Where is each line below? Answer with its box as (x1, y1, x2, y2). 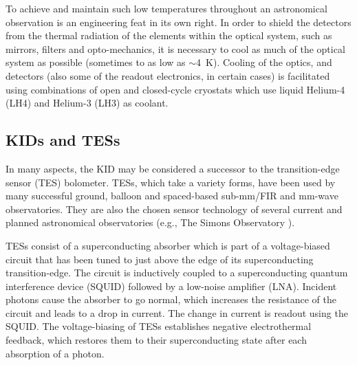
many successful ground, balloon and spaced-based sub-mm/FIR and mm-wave (6, 188, 338, 203)
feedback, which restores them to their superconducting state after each (6, 333, 307, 347)
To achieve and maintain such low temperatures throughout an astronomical (6, 1, 327, 15)
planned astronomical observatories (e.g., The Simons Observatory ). (6, 215, 295, 230)
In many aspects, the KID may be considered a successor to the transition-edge (6, 161, 340, 175)
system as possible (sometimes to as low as (6, 55, 186, 69)
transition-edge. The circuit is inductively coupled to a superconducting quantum (6, 265, 348, 280)
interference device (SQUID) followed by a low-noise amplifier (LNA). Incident (6, 278, 337, 293)
